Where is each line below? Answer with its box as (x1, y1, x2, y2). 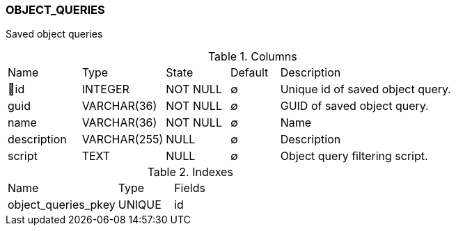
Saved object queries (6, 28, 103, 40)
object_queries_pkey (8, 198, 116, 212)
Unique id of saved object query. (280, 82, 451, 97)
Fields (174, 181, 205, 196)
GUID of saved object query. (280, 99, 429, 113)
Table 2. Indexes (147, 165, 233, 180)
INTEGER (81, 82, 129, 97)
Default (230, 65, 269, 80)
